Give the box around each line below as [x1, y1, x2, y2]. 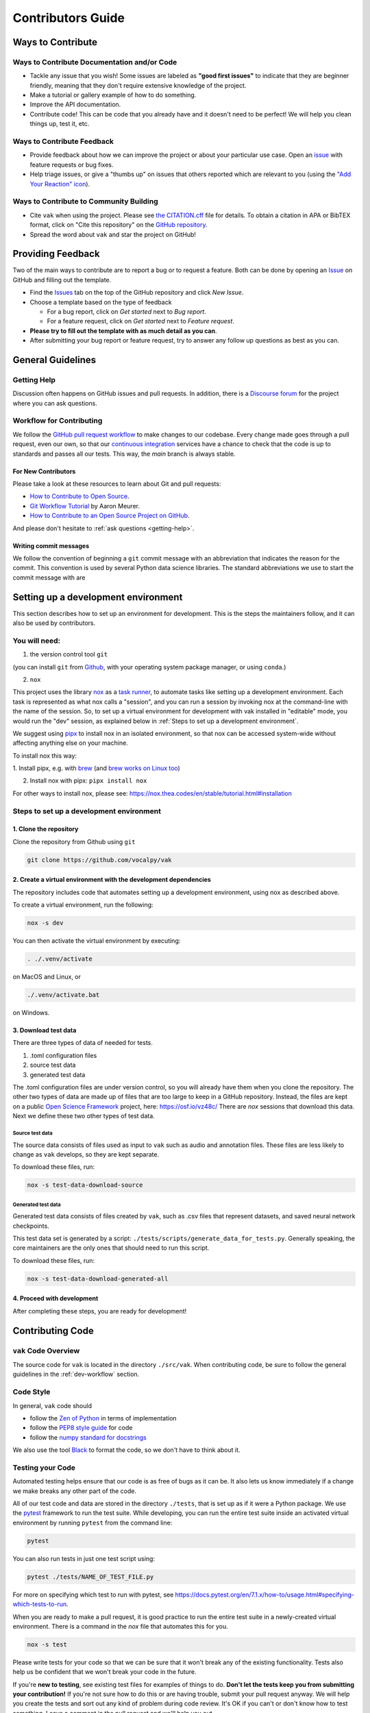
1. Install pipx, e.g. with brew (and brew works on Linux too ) [12, 764, 181, 772]
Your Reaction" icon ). [29, 180, 90, 188]
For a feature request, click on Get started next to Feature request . [47, 317, 234, 325]
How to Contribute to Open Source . [29, 492, 129, 500]
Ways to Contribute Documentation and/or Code [12, 57, 177, 66]
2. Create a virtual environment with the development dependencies [12, 876, 212, 884]
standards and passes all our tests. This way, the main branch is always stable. [12, 449, 236, 458]
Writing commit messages [12, 541, 89, 550]
